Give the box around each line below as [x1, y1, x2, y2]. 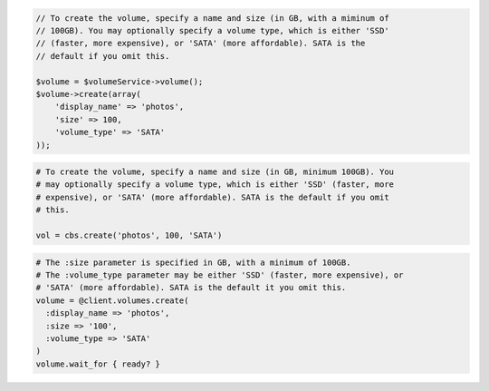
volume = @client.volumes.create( [35, 295, 189, 306]
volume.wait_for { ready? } [35, 358, 160, 369]
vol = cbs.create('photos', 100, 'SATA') [35, 230, 223, 240]
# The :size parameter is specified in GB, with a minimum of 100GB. [35, 257, 351, 268]
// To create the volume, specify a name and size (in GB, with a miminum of [35, 13, 389, 23]
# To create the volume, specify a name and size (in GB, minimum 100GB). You [35, 167, 394, 177]
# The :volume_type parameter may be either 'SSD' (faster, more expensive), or [35, 270, 404, 280]
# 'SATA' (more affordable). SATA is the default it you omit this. [35, 282, 347, 293]
